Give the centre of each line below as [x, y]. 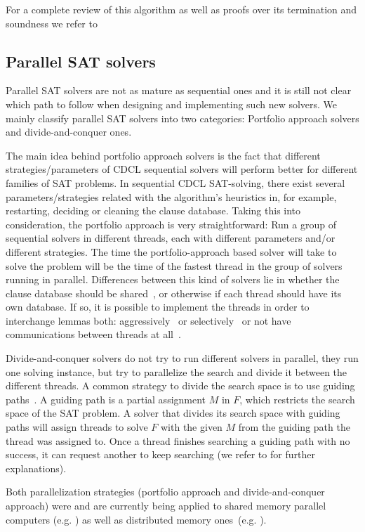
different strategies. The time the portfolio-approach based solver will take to [171, 251]
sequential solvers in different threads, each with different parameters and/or [171, 238]
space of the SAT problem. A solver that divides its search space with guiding [173, 413]
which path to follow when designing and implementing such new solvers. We [172, 104]
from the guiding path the [294, 427]
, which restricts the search [297, 399]
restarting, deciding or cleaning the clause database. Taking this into [153, 210]
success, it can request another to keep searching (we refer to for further [160, 454]
